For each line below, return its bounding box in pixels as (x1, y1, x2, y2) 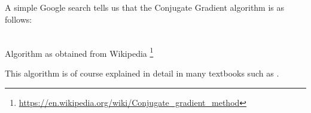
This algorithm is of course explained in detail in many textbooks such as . (5, 67, 279, 80)
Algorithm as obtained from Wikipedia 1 (5, 45, 154, 59)
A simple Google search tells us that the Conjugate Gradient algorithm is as (5, 1, 285, 13)
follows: (5, 13, 32, 25)
